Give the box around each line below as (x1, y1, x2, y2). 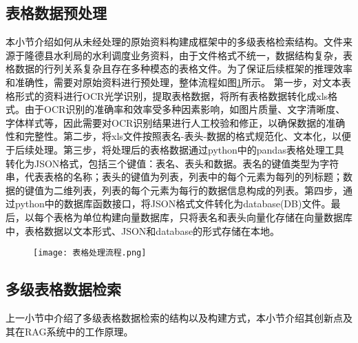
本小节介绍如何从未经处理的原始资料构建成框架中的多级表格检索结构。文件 (6, 34, 343, 49)
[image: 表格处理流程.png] (33, 248, 147, 258)
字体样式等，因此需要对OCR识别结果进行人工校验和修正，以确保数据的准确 (6, 115, 346, 129)
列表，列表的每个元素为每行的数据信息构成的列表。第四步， (72, 183, 343, 197)
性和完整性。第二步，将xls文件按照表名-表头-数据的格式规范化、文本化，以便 (6, 129, 352, 143)
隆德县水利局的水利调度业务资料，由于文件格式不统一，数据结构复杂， (24, 48, 343, 62)
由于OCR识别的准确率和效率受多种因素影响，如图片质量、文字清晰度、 (24, 102, 346, 116)
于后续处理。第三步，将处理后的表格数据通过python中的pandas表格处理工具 (6, 142, 344, 156)
